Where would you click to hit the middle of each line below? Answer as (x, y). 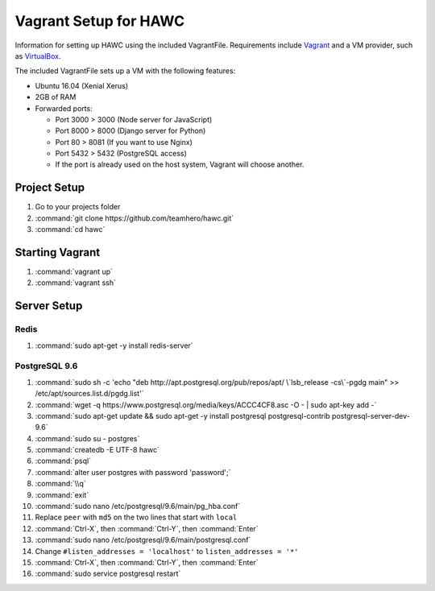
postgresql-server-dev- (371, 415)
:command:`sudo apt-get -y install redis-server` (114, 345)
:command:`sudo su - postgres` (87, 438)
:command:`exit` (62, 494)
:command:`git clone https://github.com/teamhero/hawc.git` (135, 218)
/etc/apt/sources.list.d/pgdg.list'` (89, 394)
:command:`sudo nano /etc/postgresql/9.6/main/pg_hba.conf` (138, 506)
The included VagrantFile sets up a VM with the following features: (125, 71)
